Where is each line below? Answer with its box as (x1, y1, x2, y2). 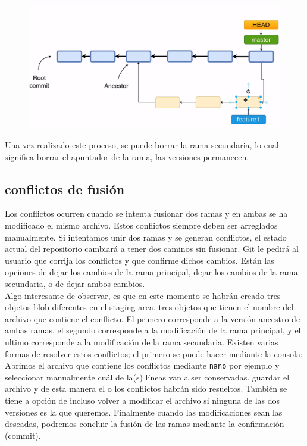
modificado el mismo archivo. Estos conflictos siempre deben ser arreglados (5, 219, 278, 232)
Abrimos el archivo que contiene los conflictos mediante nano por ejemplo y (5, 359, 280, 372)
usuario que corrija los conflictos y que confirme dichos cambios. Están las (5, 254, 274, 266)
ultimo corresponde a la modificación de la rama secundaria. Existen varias (5, 335, 278, 348)
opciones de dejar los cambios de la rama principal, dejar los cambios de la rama (5, 266, 298, 278)
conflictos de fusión (5, 179, 125, 198)
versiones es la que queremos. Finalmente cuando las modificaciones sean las (5, 406, 283, 418)
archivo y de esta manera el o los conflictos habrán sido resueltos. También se (5, 382, 287, 395)
